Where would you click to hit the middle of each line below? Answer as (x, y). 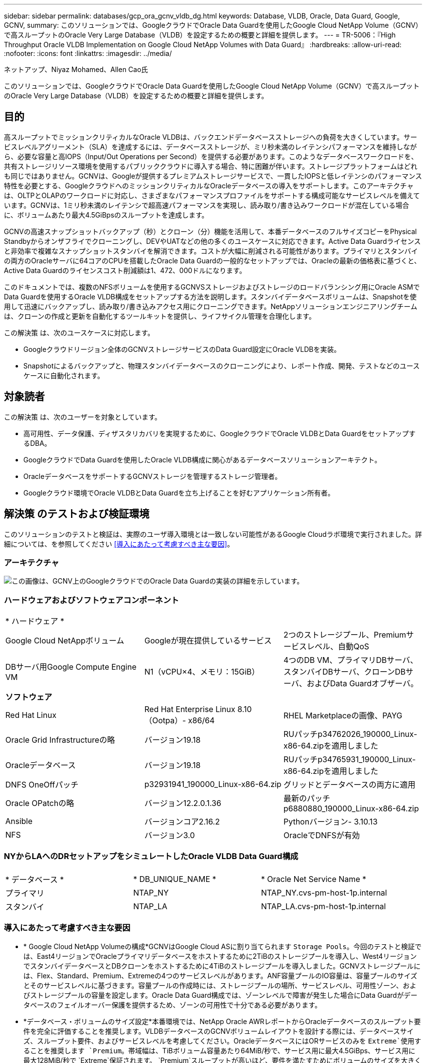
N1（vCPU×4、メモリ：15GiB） (202, 672)
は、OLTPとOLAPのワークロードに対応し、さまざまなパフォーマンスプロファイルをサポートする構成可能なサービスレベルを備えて (212, 195)
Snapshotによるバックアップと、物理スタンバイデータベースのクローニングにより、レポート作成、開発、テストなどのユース (222, 366)
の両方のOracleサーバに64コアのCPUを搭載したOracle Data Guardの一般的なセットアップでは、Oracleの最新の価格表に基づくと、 (213, 260)
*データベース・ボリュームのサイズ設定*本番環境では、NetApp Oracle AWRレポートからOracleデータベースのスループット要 (222, 1021)
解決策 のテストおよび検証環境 (77, 514)
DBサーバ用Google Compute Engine (71, 667)
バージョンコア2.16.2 (182, 822)
